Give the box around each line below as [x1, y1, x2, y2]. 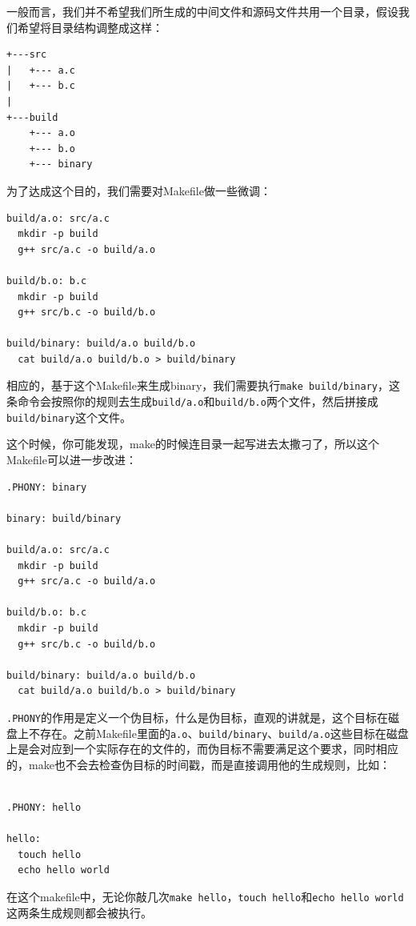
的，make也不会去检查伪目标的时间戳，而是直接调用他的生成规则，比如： [6, 756, 390, 772]
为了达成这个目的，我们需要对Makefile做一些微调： [6, 182, 271, 198]
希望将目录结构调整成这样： [17, 18, 163, 35]
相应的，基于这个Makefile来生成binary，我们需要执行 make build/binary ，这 [6, 377, 400, 394]
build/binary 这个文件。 [6, 408, 131, 425]
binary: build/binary [6, 512, 122, 524]
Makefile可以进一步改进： [6, 451, 137, 468]
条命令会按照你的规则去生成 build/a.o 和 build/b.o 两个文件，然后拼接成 [6, 393, 378, 410]
